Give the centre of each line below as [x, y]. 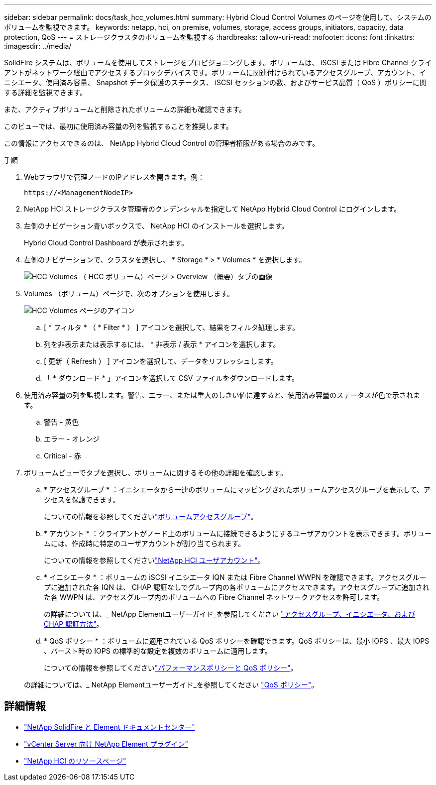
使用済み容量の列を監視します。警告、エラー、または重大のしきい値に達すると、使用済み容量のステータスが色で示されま [222, 395]
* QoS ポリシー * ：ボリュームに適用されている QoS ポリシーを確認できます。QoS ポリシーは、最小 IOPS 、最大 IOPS [237, 641]
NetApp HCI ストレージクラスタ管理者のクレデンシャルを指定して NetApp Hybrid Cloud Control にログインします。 [213, 209]
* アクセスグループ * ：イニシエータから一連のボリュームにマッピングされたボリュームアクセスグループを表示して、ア [237, 490]
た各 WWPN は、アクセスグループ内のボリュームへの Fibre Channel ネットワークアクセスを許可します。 [214, 597]
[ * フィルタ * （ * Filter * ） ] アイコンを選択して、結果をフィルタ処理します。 [171, 327]
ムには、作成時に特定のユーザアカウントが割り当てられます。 [145, 543]
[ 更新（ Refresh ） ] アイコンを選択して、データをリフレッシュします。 [161, 361]
